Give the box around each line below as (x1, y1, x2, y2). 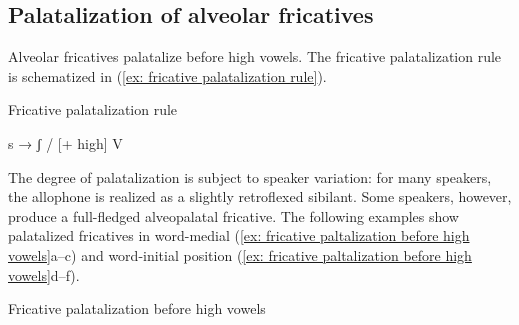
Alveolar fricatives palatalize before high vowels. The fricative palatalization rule (8, 46, 502, 67)
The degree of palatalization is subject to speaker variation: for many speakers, (8, 166, 492, 187)
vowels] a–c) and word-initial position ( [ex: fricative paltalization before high (8, 244, 472, 265)
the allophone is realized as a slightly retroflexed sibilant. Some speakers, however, (8, 186, 512, 207)
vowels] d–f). (8, 264, 80, 285)
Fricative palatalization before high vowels (8, 298, 266, 319)
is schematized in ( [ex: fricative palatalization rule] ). (8, 65, 327, 86)
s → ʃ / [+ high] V (8, 132, 123, 153)
